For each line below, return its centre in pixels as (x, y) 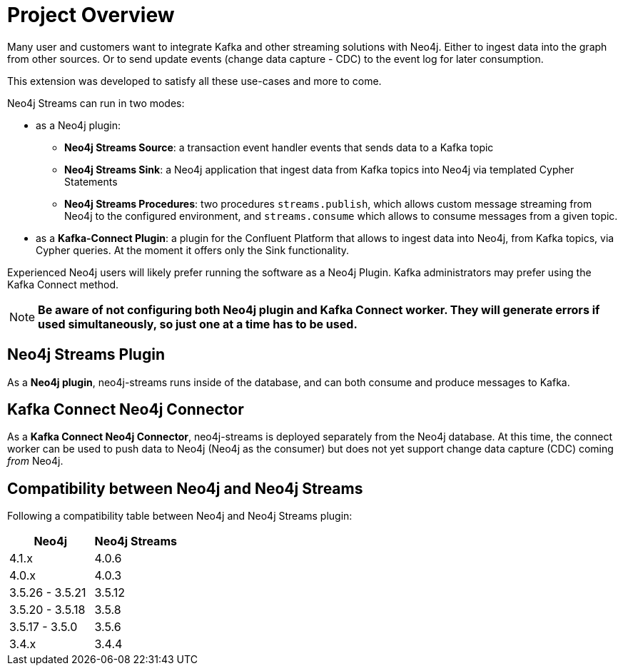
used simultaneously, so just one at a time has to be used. (198, 324)
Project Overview (91, 15)
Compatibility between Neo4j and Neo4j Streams (185, 488)
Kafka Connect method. (63, 284)
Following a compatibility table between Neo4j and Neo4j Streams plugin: (180, 516)
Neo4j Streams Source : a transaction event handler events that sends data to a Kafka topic (279, 147)
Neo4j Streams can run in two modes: (96, 103)
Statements (91, 181)
